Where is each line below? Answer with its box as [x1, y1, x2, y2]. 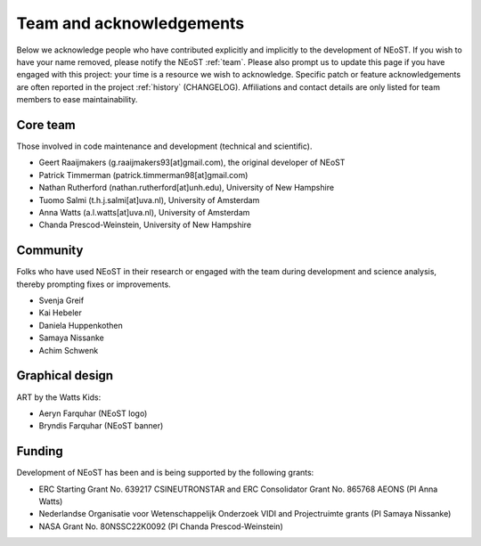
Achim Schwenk [38, 345, 99, 355]
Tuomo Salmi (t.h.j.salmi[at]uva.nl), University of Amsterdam [38, 194, 260, 205]
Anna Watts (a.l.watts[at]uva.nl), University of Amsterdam [38, 207, 250, 217]
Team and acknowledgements [16, 13, 245, 33]
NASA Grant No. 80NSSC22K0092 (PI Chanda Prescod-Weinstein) [38, 521, 284, 532]
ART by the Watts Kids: [16, 392, 102, 403]
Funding [16, 444, 64, 459]
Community [16, 243, 84, 258]
